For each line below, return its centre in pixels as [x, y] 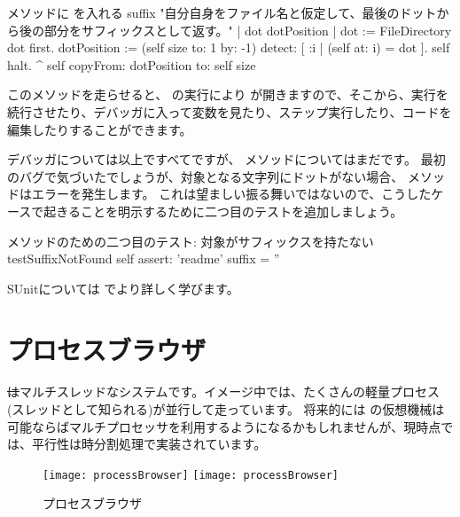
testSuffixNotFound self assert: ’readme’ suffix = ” [144, 258]
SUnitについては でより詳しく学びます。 [123, 288]
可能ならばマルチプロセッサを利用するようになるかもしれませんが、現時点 [224, 426]
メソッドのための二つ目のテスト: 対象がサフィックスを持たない [191, 241]
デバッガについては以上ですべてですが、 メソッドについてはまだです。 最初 [226, 159]
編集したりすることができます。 [100, 129]
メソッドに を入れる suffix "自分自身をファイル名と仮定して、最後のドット [222, 12]
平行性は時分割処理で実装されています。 [149, 444]
